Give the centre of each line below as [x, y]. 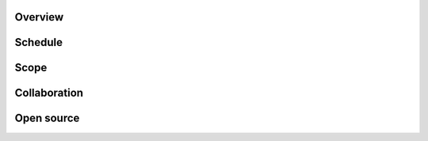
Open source [47, 118]
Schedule [39, 42]
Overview [39, 17]
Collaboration [49, 93]
